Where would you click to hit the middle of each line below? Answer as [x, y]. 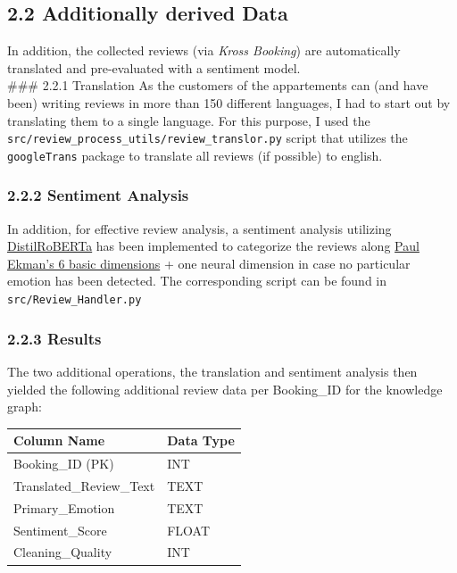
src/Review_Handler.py [75, 300]
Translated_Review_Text [84, 485]
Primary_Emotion [64, 507]
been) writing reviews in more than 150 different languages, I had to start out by [229, 102]
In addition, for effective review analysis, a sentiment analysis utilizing [199, 228]
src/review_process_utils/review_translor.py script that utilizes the [208, 138]
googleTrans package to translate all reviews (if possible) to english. [195, 155]
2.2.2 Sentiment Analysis [98, 195]
